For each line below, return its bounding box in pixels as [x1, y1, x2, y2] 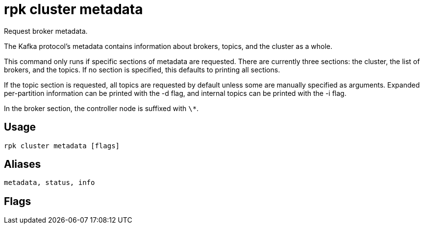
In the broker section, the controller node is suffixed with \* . [4, 104, 199, 113]
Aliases [4, 158, 41, 171]
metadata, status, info [4, 179, 95, 187]
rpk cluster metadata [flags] [4, 141, 120, 150]
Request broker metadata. [4, 26, 88, 35]
